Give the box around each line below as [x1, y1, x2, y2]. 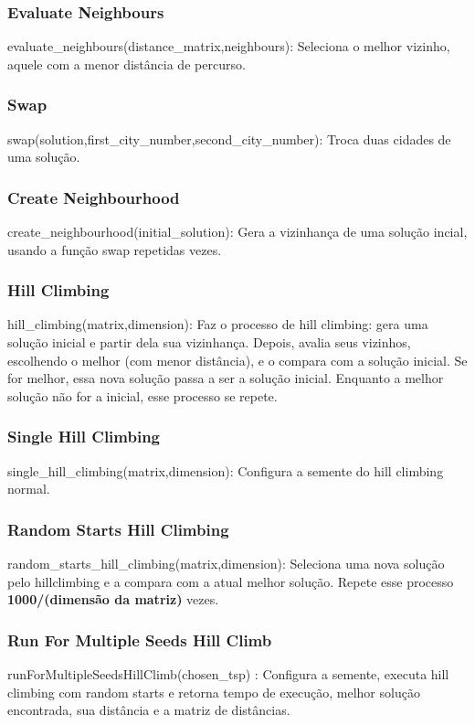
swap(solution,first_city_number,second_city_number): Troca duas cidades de [7, 129, 451, 148]
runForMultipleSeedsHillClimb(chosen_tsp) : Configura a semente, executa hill [7, 665, 449, 684]
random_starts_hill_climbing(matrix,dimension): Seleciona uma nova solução [7, 554, 445, 573]
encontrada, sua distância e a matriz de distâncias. [7, 700, 290, 720]
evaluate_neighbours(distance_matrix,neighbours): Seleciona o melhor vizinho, [7, 37, 450, 56]
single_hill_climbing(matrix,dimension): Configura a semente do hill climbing [7, 461, 444, 480]
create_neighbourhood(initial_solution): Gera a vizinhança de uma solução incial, [7, 222, 468, 241]
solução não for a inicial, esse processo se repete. [7, 386, 278, 405]
